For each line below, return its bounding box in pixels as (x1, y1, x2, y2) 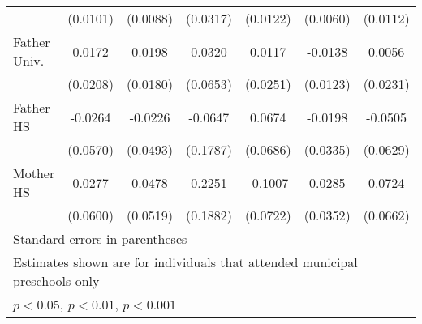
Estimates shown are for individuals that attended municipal (13, 253, 358, 271)
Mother (13, 164, 55, 182)
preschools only (13, 271, 100, 290)
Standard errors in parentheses (13, 229, 187, 248)
